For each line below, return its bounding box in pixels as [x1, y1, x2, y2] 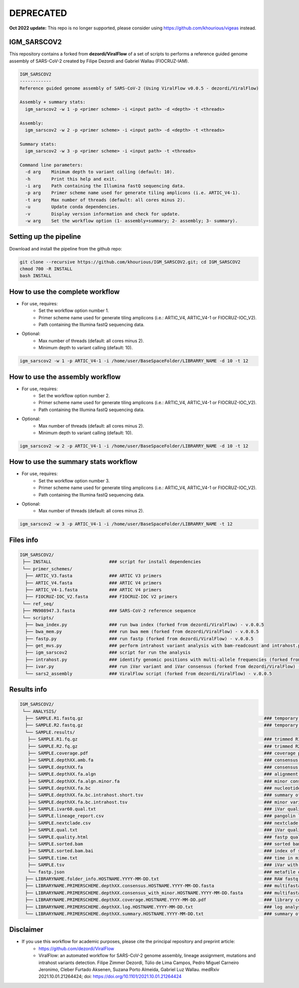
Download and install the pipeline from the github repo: [9, 246, 122, 251]
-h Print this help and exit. [25, 176, 117, 182]
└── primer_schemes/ [22, 566, 73, 571]
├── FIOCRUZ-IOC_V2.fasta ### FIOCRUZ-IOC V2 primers [25, 594, 178, 600]
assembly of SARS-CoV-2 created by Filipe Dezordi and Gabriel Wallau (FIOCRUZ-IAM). [9, 58, 189, 64]
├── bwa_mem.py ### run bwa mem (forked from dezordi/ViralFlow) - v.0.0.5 [25, 629, 259, 635]
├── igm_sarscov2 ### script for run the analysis [25, 650, 191, 656]
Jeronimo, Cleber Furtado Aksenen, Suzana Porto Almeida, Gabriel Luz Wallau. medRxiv [38, 967, 219, 973]
